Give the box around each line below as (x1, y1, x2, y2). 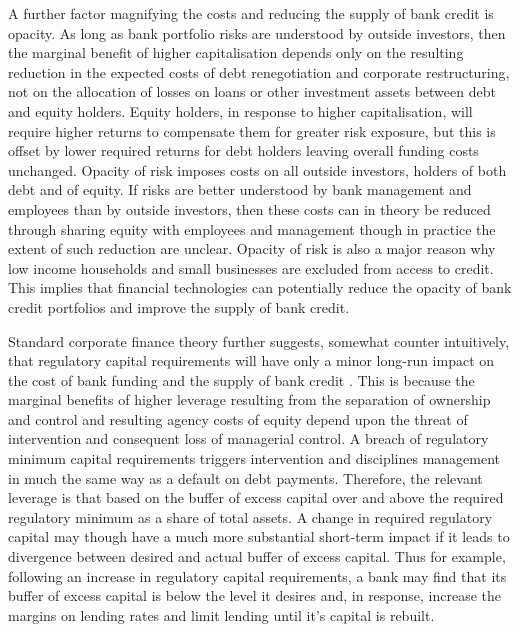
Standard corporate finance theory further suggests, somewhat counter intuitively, (8, 330, 510, 351)
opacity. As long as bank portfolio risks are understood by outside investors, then (8, 22, 506, 43)
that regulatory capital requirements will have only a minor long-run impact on (8, 350, 495, 371)
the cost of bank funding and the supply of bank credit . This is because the (8, 369, 475, 390)
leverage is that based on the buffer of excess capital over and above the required (8, 487, 504, 508)
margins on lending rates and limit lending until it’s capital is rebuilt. (8, 604, 435, 625)
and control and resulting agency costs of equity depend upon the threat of (8, 408, 468, 429)
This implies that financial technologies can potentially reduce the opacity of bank (8, 277, 512, 298)
